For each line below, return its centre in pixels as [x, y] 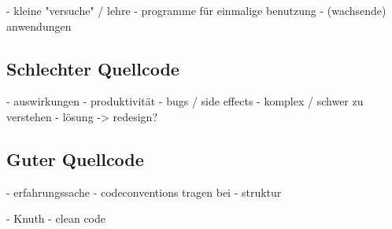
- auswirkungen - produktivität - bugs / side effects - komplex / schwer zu [185, 101]
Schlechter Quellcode [93, 68]
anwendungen [39, 26]
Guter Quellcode [75, 159]
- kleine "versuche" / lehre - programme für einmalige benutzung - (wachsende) [196, 10]
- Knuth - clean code [56, 218]
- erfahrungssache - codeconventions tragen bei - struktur [144, 192]
